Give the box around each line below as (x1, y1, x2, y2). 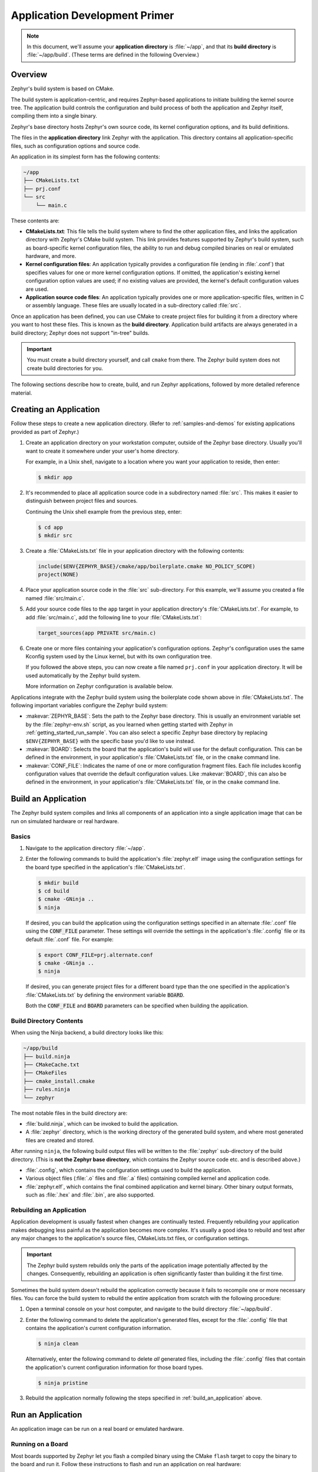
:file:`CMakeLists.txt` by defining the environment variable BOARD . (25, 991, 185, 998)
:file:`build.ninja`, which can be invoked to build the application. (25, 1120, 179, 1127)
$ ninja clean (38, 1340, 79, 1347)
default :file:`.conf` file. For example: (25, 936, 114, 943)
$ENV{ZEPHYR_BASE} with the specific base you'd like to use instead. (25, 737, 196, 744)
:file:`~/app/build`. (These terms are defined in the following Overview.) (26, 51, 200, 58)
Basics (11, 832, 31, 840)
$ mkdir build (38, 879, 79, 886)
